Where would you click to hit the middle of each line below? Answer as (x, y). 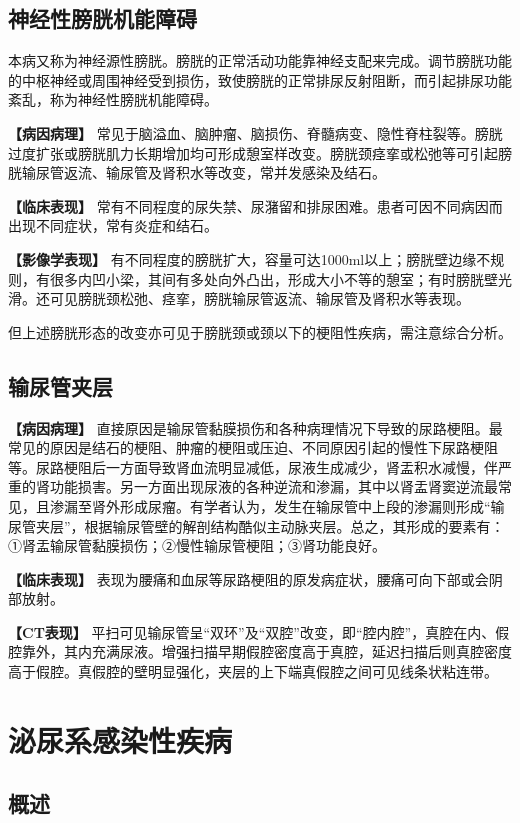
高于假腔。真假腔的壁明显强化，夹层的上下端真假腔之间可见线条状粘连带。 (253, 671)
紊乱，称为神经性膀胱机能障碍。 (113, 99)
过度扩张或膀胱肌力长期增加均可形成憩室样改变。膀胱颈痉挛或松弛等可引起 (253, 152)
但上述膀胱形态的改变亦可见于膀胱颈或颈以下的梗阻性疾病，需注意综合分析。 (260, 331)
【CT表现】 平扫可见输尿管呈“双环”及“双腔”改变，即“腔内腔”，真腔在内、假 (259, 631)
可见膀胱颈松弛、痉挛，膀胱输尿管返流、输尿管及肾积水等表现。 (259, 298)
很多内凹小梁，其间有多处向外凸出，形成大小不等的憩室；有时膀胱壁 (273, 278)
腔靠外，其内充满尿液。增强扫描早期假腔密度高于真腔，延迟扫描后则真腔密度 (260, 651)
